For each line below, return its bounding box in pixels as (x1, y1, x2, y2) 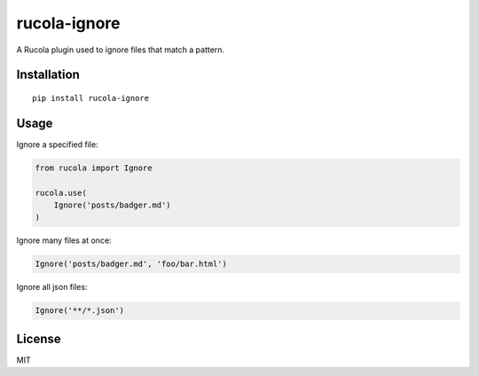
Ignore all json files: (16, 282, 88, 293)
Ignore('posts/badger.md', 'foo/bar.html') (35, 259, 228, 270)
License (16, 331, 61, 346)
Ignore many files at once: (16, 235, 112, 246)
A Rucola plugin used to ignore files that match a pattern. (16, 44, 225, 55)
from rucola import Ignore (35, 162, 153, 173)
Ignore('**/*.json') (35, 306, 124, 316)
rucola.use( (35, 187, 88, 198)
